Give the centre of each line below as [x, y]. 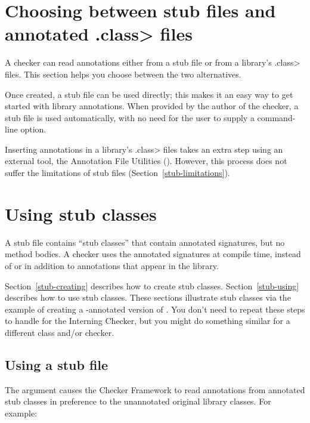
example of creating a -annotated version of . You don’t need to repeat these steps [155, 309]
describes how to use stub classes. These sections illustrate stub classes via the [148, 297]
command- [276, 117]
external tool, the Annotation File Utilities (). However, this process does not [146, 161]
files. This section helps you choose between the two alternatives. [123, 74]
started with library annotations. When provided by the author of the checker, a [152, 106]
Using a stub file [57, 364]
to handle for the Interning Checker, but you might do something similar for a [148, 321]
